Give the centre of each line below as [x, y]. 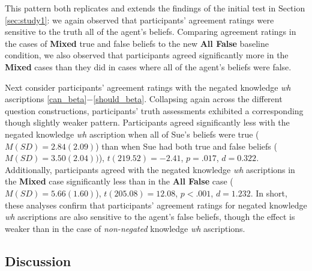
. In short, [269, 193]
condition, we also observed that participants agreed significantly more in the [147, 55]
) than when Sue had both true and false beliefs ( [186, 146]
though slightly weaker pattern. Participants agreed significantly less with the [147, 122]
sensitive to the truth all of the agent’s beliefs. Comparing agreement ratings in [151, 32]
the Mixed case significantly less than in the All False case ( [119, 181]
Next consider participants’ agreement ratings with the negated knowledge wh [148, 87]
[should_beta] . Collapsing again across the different [188, 99]
